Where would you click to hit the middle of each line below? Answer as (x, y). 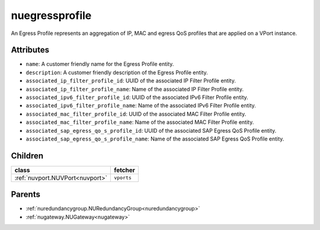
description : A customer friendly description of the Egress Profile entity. (117, 72)
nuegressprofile (51, 15)
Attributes (30, 50)
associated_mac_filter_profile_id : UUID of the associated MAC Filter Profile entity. (136, 114)
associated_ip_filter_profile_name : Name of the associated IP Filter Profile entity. (135, 89)
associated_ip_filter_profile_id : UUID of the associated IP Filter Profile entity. (131, 81)
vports (122, 178)
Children (27, 156)
